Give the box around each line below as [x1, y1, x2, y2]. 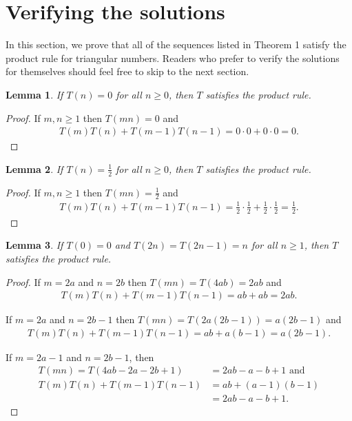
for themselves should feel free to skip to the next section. [6, 64, 249, 79]
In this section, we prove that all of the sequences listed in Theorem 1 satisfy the [6, 37, 346, 52]
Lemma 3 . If [6, 238, 63, 252]
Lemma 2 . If [6, 161, 63, 176]
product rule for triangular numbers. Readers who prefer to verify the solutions [6, 50, 340, 65]
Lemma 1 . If [6, 87, 63, 101]
